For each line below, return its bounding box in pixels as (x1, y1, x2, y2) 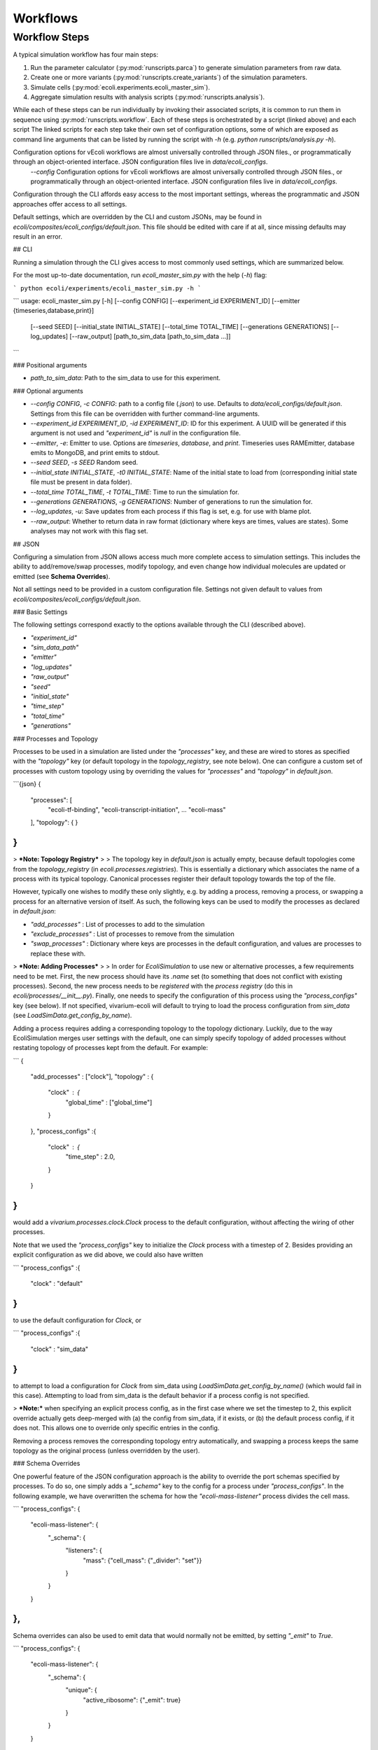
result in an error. (13, 232, 63, 241)
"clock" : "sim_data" (30, 1345, 89, 1353)
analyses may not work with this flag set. (30, 527, 148, 535)
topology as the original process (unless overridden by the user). (13, 1446, 200, 1455)
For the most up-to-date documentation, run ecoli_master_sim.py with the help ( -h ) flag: (13, 271, 267, 279)
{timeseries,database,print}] (13, 307, 94, 315)
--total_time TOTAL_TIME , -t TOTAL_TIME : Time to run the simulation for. (30, 487, 239, 496)
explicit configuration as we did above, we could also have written (13, 1250, 203, 1259)
